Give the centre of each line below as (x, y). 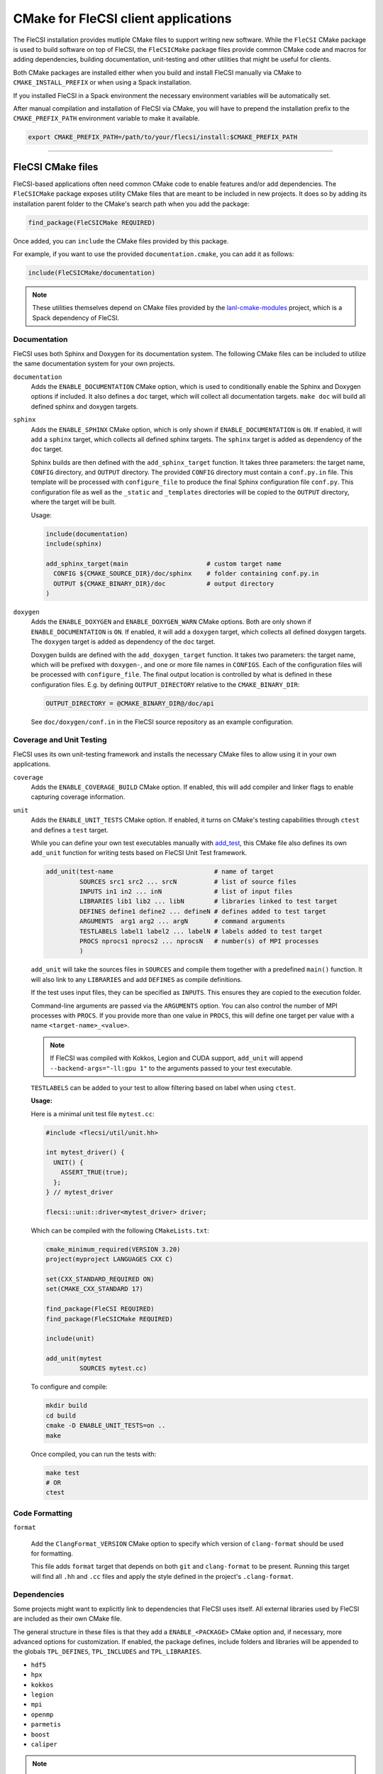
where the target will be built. (73, 502)
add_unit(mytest (74, 1359)
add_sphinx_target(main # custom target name (163, 563)
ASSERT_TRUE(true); (95, 1172)
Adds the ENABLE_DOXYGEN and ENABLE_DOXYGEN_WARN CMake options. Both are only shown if (171, 622)
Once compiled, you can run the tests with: (94, 1454)
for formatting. (52, 1553)
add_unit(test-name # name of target (160, 872)
